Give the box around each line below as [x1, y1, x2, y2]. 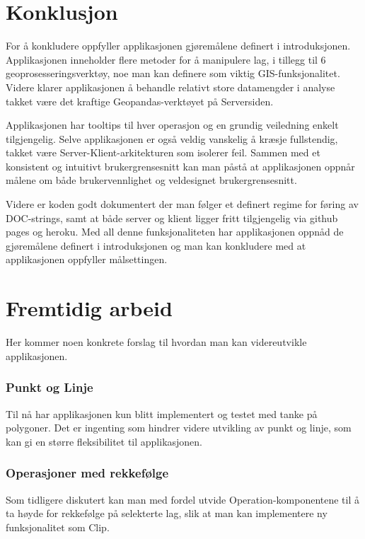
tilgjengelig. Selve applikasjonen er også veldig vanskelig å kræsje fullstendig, [6, 131, 338, 146]
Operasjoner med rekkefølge [6, 464, 169, 482]
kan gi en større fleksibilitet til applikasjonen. [6, 434, 203, 448]
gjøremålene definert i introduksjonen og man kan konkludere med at [6, 238, 306, 253]
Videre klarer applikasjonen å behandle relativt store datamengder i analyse [6, 79, 335, 94]
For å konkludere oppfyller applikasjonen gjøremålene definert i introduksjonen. [6, 38, 351, 53]
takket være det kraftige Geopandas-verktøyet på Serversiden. [6, 93, 274, 108]
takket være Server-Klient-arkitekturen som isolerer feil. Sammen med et [6, 145, 320, 160]
